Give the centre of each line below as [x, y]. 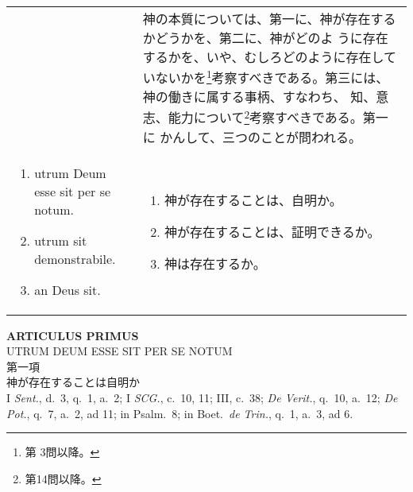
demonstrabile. [75, 258]
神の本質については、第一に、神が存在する [269, 19]
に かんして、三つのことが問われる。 [252, 137]
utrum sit [61, 240]
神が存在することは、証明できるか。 [272, 231]
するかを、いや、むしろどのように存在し [263, 57]
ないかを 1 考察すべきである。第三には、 [272, 77]
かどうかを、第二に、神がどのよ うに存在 [265, 38]
